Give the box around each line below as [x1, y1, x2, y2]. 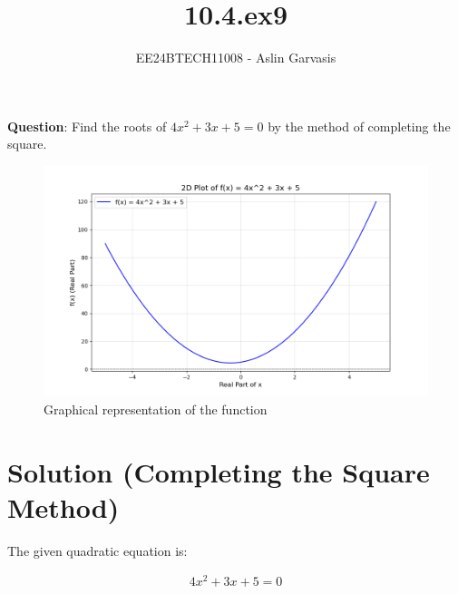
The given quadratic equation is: [7, 540, 188, 560]
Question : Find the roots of [7, 116, 167, 135]
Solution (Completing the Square [7, 453, 430, 490]
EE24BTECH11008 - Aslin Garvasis [135, 48, 336, 67]
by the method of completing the [268, 116, 451, 135]
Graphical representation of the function [44, 399, 268, 418]
